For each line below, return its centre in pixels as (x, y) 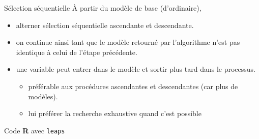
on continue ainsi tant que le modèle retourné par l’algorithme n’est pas (128, 42)
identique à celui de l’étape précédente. (77, 52)
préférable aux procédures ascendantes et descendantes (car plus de (133, 86)
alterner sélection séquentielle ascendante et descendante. (105, 25)
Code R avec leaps (35, 130)
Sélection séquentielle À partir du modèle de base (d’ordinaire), (103, 8)
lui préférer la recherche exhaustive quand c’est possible (115, 113)
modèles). (43, 96)
